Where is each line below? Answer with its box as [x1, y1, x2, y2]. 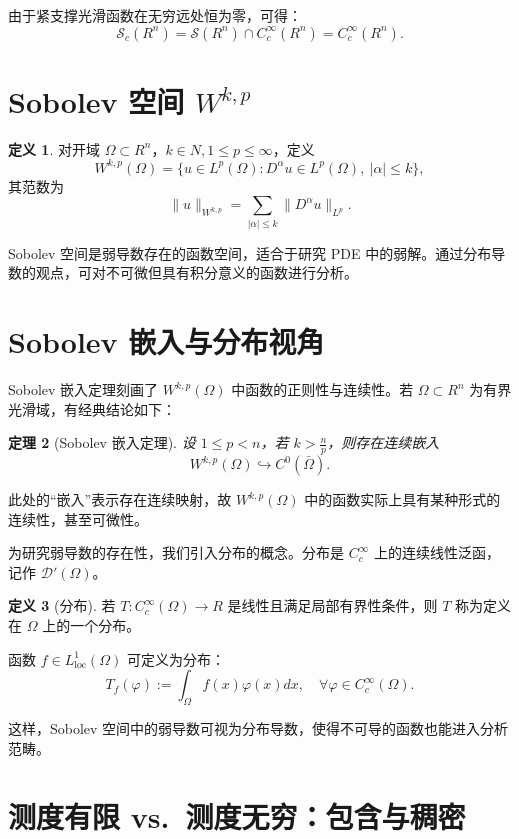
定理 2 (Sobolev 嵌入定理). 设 [8, 432, 196, 453]
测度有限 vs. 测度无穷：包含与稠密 [8, 796, 466, 837]
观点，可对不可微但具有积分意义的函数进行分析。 [35, 262, 358, 283]
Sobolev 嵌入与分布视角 [8, 321, 325, 362]
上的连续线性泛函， [373, 542, 500, 563]
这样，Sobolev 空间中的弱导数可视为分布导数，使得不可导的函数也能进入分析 [8, 718, 509, 739]
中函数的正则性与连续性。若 [231, 379, 414, 400]
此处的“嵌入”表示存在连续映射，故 [8, 489, 232, 510]
